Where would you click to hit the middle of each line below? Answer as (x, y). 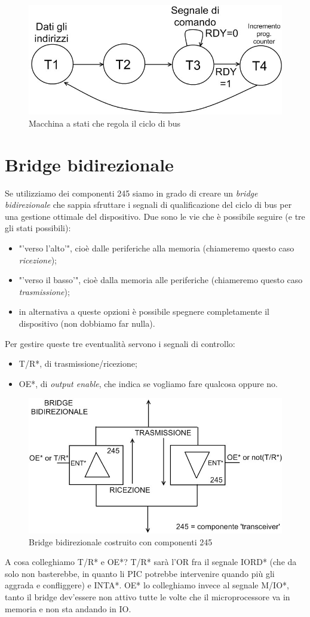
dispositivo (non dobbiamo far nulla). (87, 323)
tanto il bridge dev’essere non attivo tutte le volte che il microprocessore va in (148, 596)
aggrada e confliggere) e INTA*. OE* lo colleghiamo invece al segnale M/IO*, (147, 585)
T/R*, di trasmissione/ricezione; (78, 363)
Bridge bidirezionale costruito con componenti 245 (121, 541)
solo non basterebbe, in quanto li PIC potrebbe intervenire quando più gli (140, 573)
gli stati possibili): (38, 228)
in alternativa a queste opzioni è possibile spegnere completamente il (144, 311)
